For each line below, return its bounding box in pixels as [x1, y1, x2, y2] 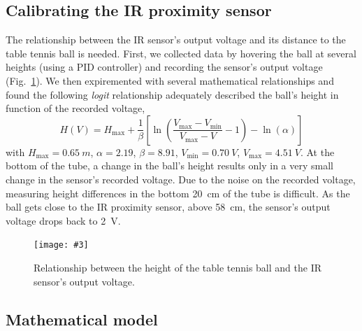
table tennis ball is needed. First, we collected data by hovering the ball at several [6, 45, 356, 60]
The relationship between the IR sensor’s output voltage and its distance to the [6, 32, 346, 47]
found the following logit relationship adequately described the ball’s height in [6, 87, 339, 101]
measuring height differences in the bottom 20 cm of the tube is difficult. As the [6, 185, 350, 200]
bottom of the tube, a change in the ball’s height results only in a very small [6, 158, 333, 173]
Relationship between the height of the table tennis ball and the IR [34, 260, 321, 274]
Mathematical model [6, 308, 158, 330]
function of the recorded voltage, [6, 101, 145, 115]
